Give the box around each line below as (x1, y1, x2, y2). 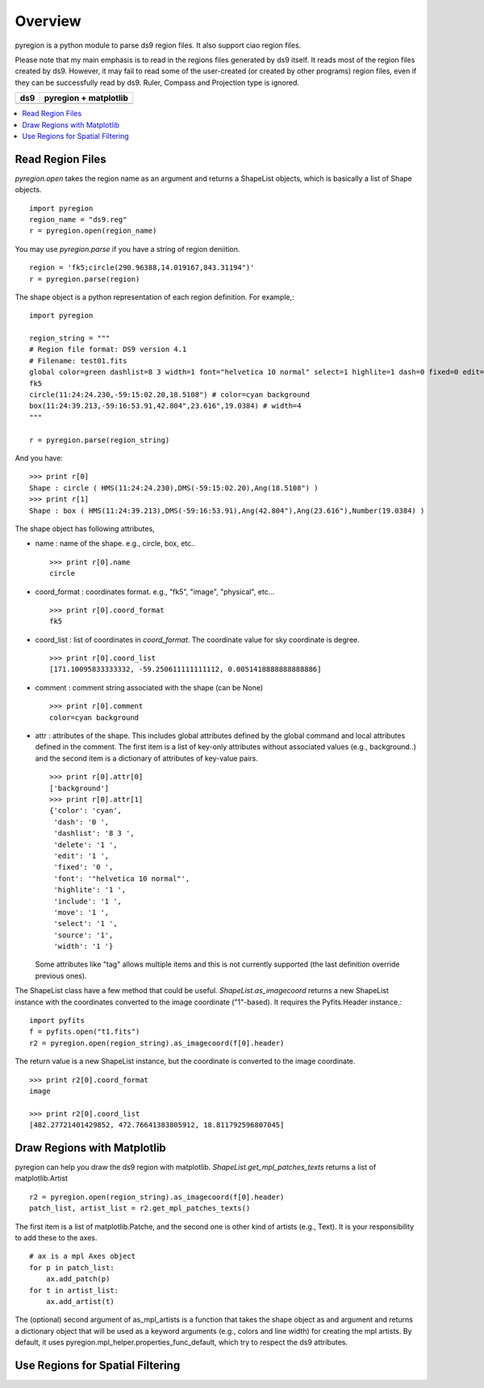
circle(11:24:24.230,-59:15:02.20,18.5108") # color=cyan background (29, 390, 311, 400)
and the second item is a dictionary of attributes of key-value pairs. (35, 753, 258, 763)
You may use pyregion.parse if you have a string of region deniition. (15, 244, 240, 254)
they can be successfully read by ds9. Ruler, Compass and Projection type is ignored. (15, 78, 300, 87)
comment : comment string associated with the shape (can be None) (35, 682, 264, 692)
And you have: (15, 453, 64, 463)
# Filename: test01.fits (29, 356, 127, 365)
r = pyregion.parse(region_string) (29, 435, 170, 444)
